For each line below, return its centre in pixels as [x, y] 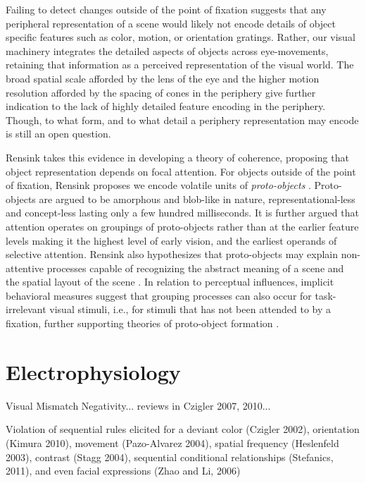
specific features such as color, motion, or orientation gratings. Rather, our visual [181, 37]
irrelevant [26, 309]
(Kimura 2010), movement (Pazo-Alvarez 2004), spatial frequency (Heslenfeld [172, 442]
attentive [25, 268]
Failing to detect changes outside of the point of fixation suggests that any [166, 9]
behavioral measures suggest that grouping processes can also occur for [159, 295]
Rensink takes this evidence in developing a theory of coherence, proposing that [177, 157]
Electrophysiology [93, 371]
